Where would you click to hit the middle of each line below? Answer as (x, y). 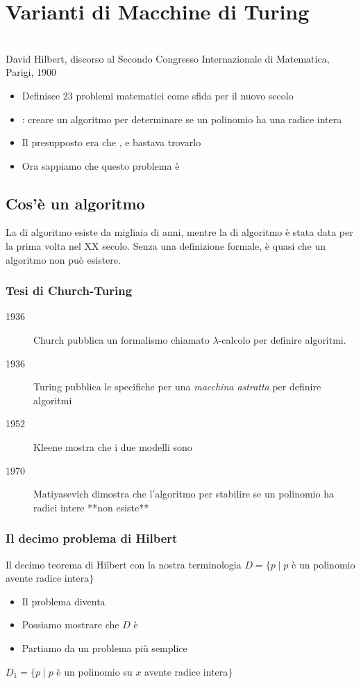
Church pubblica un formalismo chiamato (121, 340)
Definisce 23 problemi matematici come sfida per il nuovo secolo (158, 95)
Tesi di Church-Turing (69, 291)
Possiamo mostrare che (70, 625)
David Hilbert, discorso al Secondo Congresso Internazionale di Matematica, (168, 58)
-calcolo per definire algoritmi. (282, 340)
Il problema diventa (64, 601)
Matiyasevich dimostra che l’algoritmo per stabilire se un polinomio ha (184, 494)
